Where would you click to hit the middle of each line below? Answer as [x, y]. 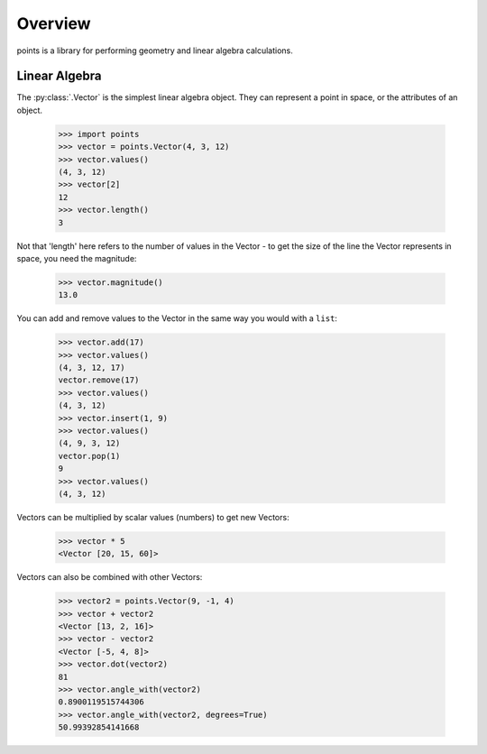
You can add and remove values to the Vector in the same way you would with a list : [177, 318]
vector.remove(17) [99, 380]
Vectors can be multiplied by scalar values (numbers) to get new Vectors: [153, 517]
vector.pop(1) [89, 456]
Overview [54, 23]
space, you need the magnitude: [77, 258]
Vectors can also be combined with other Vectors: [110, 577]
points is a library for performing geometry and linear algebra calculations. [155, 51]
